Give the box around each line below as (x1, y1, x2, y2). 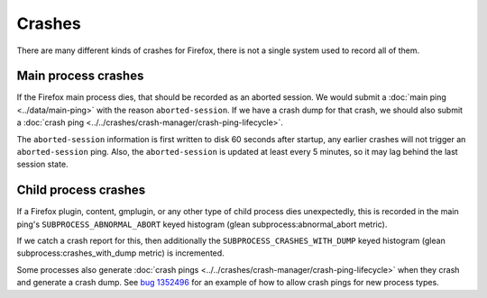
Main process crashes (16, 68, 144, 84)
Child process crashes (16, 183, 146, 198)
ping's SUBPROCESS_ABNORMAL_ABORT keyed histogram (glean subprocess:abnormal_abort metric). (16, 219, 388, 230)
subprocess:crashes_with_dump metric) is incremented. (16, 248, 225, 258)
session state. (16, 158, 69, 170)
